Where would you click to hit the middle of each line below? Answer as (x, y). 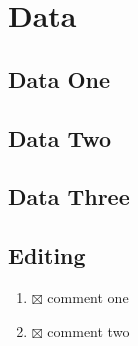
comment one (88, 296)
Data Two (60, 137)
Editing (47, 255)
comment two (88, 330)
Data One (59, 78)
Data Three (69, 196)
